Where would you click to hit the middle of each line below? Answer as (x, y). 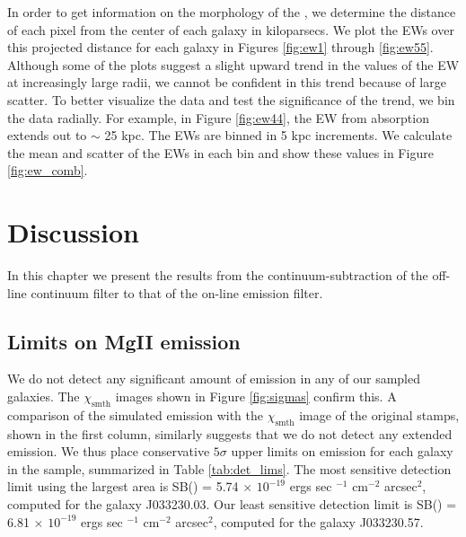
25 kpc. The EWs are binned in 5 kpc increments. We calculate (278, 135)
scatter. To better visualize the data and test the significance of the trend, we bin (231, 99)
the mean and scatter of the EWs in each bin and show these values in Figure (220, 152)
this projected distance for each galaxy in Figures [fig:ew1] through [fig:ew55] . (220, 47)
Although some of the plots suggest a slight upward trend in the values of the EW (233, 64)
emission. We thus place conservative (109, 451)
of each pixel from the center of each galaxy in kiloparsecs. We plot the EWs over (231, 29)
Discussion (73, 232)
